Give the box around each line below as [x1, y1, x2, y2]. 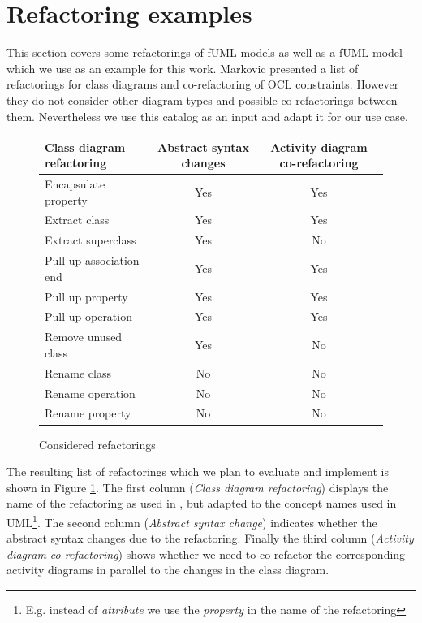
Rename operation [45, 384, 136, 401]
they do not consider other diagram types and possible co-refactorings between [6, 91, 398, 108]
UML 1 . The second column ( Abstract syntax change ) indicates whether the [6, 511, 377, 530]
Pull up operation [45, 308, 132, 325]
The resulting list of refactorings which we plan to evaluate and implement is [6, 463, 389, 480]
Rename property [45, 405, 131, 422]
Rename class [45, 364, 111, 381]
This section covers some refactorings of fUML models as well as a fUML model [6, 44, 403, 61]
